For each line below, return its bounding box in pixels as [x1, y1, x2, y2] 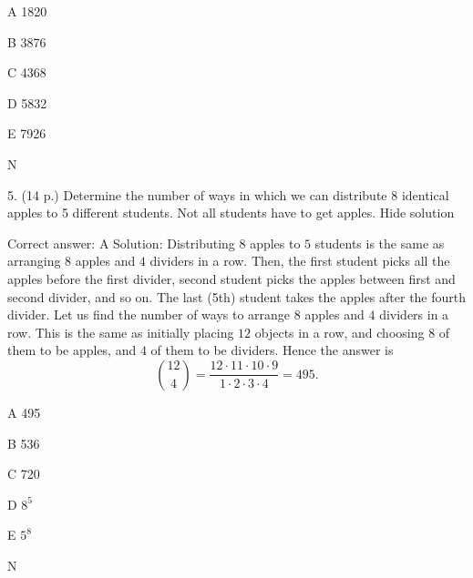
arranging [7, 251, 61, 270]
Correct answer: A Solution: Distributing [7, 233, 235, 252]
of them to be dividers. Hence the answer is [150, 340, 394, 360]
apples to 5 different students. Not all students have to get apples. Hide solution [7, 203, 455, 222]
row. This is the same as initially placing [7, 322, 234, 341]
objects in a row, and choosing [254, 322, 425, 341]
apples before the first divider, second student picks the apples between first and [7, 269, 456, 288]
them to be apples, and [7, 340, 137, 360]
